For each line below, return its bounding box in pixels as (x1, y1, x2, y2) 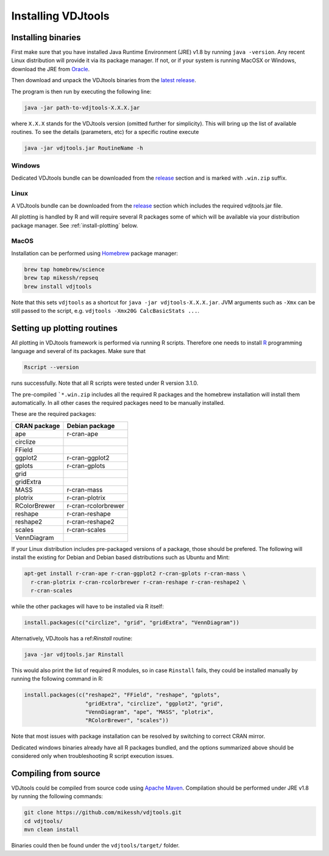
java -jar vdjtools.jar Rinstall (24, 651, 124, 658)
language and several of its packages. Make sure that (11, 348, 146, 355)
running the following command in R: (11, 675, 104, 682)
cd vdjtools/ (24, 818, 63, 824)
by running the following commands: (11, 793, 104, 800)
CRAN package (15, 421, 60, 430)
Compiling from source (11, 768, 101, 779)
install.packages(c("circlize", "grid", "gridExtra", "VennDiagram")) (24, 619, 240, 626)
